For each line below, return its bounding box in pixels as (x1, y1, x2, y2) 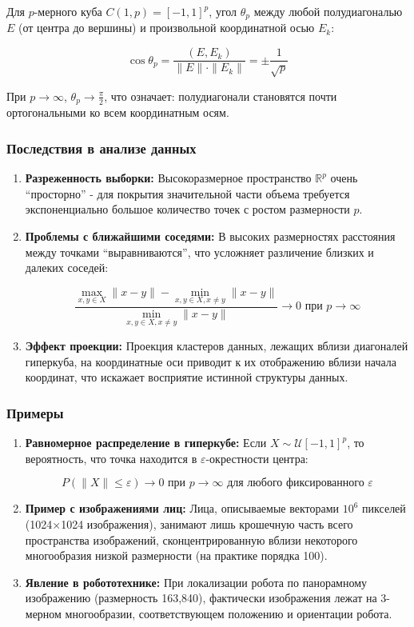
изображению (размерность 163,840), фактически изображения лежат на (25, 589, 377, 606)
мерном (25, 605, 62, 621)
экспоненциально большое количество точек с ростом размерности (25, 201, 350, 218)
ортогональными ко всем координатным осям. (6, 104, 229, 121)
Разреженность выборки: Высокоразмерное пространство (25, 170, 312, 186)
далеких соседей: (25, 259, 109, 276)
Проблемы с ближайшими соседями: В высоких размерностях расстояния (25, 227, 396, 244)
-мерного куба (34, 3, 102, 19)
